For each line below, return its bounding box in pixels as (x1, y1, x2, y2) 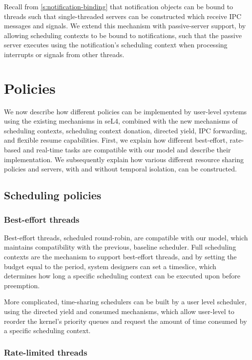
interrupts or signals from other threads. (4, 49, 125, 59)
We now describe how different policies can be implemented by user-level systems (4, 106, 247, 116)
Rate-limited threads (4, 346, 87, 358)
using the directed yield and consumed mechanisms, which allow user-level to (4, 306, 234, 316)
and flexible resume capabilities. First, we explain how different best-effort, (4, 135, 228, 145)
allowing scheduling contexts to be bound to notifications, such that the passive (4, 30, 242, 40)
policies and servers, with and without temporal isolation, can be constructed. (4, 164, 237, 174)
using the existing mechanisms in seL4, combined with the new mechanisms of (4, 116, 238, 126)
